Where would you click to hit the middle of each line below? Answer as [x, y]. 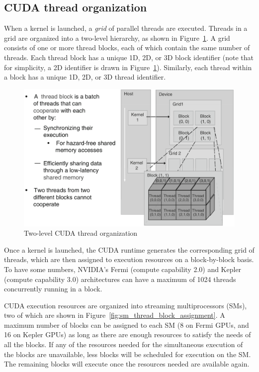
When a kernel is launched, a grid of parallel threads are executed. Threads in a [126, 28]
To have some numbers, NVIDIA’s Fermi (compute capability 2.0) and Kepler [123, 269]
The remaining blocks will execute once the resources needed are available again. [127, 364]
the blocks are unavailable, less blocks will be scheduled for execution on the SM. [128, 354]
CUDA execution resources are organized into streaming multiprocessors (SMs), [126, 305]
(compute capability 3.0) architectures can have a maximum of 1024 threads [120, 279]
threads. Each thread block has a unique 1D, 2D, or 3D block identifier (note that [129, 57]
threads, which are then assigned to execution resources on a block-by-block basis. [129, 259]
